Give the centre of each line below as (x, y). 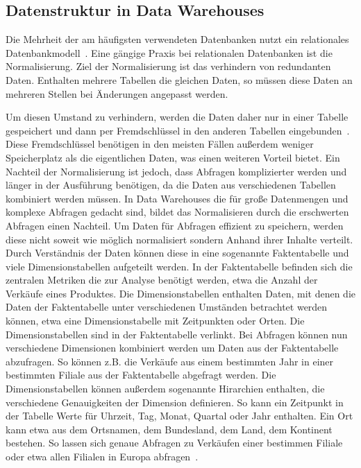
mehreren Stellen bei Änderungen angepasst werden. (117, 93)
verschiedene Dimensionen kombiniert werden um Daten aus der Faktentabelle (172, 348)
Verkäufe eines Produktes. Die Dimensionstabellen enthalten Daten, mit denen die (181, 293)
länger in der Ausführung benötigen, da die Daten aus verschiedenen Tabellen (171, 185)
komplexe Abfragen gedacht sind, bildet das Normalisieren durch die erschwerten (177, 212)
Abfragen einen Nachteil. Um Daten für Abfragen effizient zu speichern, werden (175, 225)
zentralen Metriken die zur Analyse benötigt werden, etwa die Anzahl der (162, 280)
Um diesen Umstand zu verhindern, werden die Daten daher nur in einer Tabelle (177, 117)
